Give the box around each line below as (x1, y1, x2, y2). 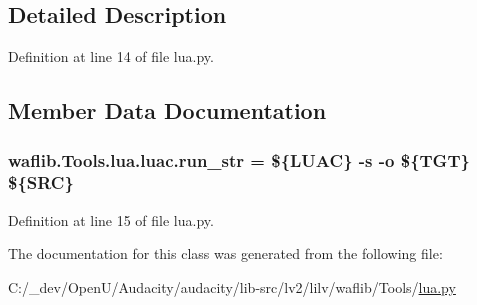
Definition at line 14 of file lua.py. (8, 46, 214, 67)
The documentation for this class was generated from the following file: (8, 243, 443, 264)
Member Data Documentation (8, 95, 327, 126)
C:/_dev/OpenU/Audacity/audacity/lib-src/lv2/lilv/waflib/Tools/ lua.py (8, 276, 456, 297)
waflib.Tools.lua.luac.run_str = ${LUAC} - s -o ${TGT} (8, 147, 470, 172)
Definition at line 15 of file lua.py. (8, 209, 214, 230)
